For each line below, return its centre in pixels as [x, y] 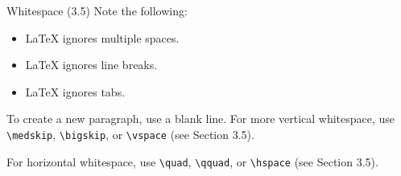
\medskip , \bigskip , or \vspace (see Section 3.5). [130, 134]
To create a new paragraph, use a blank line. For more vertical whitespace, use [201, 119]
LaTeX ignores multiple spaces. [102, 37]
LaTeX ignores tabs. [75, 91]
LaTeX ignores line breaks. [91, 65]
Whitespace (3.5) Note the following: [97, 10]
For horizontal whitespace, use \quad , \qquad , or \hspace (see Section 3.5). [192, 161]
